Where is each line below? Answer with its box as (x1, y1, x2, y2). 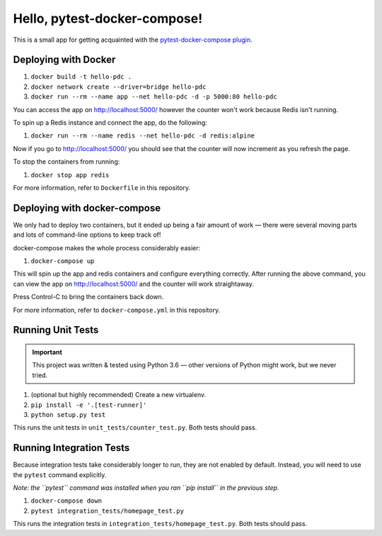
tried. (32, 371, 48, 379)
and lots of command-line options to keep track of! (13, 230, 161, 239)
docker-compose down (30, 497, 103, 505)
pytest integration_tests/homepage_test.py (30, 507, 184, 515)
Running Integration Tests (13, 442, 130, 454)
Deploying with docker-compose (13, 202, 161, 214)
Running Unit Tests (13, 324, 99, 336)
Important (32, 348, 63, 357)
